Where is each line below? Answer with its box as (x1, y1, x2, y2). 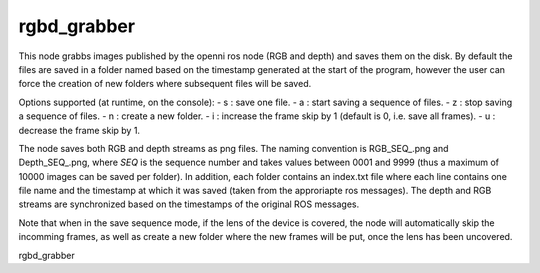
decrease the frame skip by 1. (18, 124, 140, 136)
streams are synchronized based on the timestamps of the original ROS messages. (18, 198, 360, 210)
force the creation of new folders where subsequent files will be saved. (18, 78, 312, 90)
